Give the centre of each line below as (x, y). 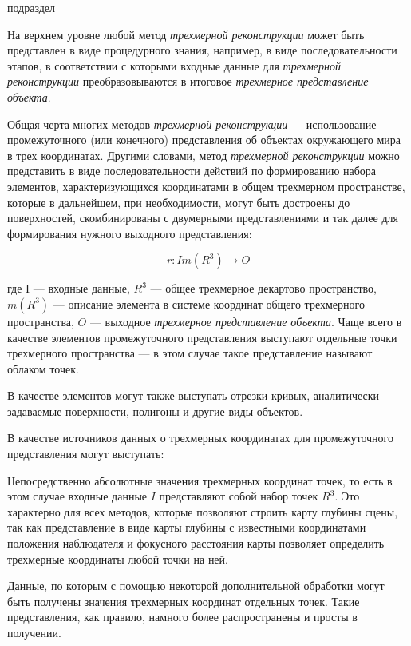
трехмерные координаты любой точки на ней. (118, 558)
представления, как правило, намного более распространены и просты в (182, 617)
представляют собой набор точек (239, 496)
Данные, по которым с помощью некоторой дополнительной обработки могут (196, 586)
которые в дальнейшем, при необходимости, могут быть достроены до (179, 202)
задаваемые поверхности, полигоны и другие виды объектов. (155, 411)
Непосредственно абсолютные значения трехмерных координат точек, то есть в (200, 480)
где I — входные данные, (69, 288)
